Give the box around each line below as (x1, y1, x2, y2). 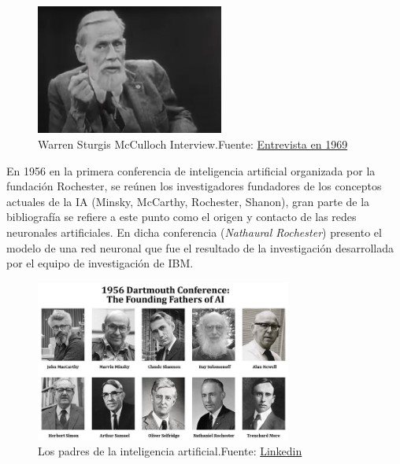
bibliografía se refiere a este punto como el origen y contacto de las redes (6, 208, 357, 225)
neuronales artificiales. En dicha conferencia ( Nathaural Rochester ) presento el (6, 224, 382, 241)
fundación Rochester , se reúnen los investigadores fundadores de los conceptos (6, 178, 382, 194)
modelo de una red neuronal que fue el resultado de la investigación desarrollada (6, 239, 394, 256)
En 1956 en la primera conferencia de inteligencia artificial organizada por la (6, 162, 376, 179)
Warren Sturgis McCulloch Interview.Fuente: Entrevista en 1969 (38, 136, 348, 153)
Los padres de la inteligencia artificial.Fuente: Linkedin (38, 443, 302, 459)
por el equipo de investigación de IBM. (6, 255, 194, 271)
